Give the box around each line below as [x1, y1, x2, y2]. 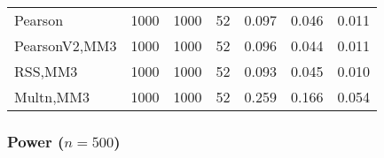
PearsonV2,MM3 [14, 35, 117, 56]
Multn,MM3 [14, 87, 90, 107]
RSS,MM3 [14, 61, 78, 81]
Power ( [7, 130, 65, 152]
